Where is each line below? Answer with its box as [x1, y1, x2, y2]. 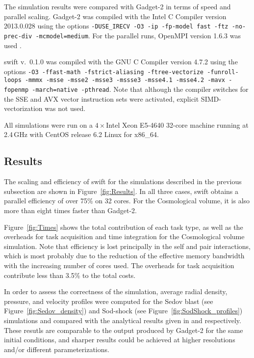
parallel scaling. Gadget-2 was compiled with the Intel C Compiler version [4, 11, 227, 21]
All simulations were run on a [4, 119, 93, 130]
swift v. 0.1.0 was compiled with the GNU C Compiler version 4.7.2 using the [4, 56, 238, 67]
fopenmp [4, 86, 29, 93]
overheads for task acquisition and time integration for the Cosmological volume [4, 231, 245, 242]
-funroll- [207, 68, 239, 76]
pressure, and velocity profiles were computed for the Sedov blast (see [4, 296, 213, 306]
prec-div [4, 32, 32, 40]
